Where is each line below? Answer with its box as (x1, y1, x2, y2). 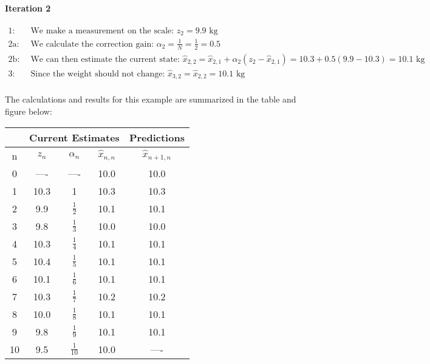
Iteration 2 (5, 1, 51, 14)
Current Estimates (29, 130, 120, 144)
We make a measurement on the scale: (30, 26, 174, 35)
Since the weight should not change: (30, 69, 165, 78)
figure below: (5, 105, 52, 118)
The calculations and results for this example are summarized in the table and (5, 93, 296, 106)
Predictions (129, 130, 185, 144)
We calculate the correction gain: (30, 39, 154, 49)
